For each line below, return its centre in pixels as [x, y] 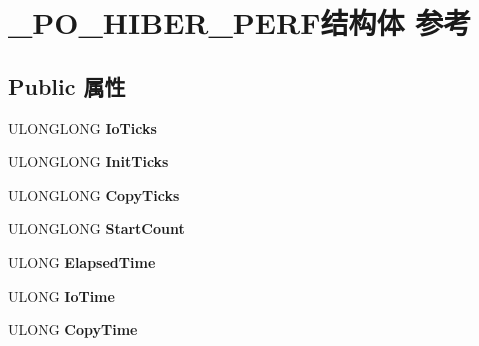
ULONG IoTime [61, 295]
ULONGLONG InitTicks [88, 161]
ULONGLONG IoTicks [82, 127]
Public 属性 [67, 85]
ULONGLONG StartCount [96, 228]
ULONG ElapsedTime [82, 261]
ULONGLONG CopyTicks [94, 194]
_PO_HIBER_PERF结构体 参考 [240, 22]
